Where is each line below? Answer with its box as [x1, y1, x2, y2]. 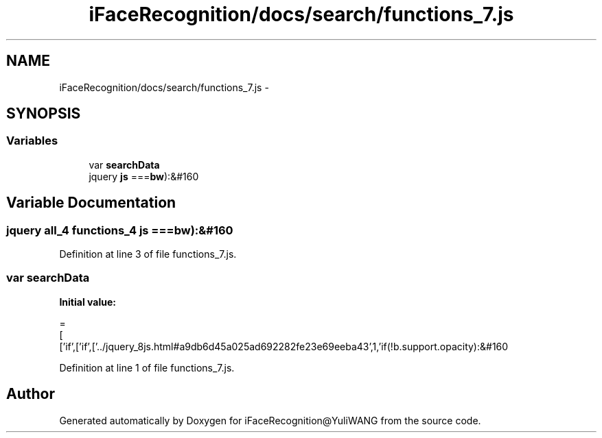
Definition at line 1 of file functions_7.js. [59, 361, 235, 374]
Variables [6, 134, 58, 148]
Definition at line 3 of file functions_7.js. [59, 248, 237, 260]
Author [6, 385, 55, 403]
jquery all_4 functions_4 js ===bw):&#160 [6, 223, 233, 237]
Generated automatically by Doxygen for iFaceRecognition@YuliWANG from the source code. [59, 414, 481, 426]
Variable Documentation [6, 194, 176, 212]
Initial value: [59, 295, 116, 308]
